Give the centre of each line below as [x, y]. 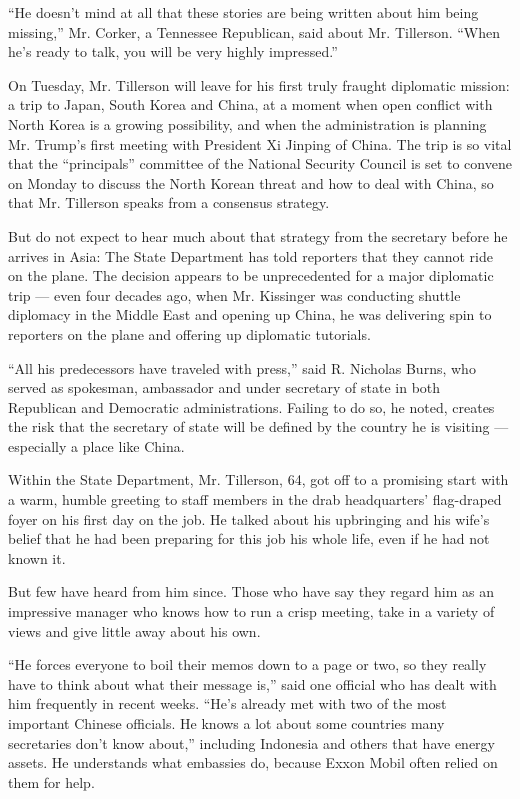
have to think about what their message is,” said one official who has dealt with [252, 683]
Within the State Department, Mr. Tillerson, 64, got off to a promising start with [258, 479]
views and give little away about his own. [134, 630]
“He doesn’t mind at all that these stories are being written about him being [243, 12]
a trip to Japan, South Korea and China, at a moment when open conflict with [250, 104]
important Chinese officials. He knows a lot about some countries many [226, 723]
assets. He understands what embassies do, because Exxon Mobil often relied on [253, 762]
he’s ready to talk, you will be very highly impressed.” [173, 51]
